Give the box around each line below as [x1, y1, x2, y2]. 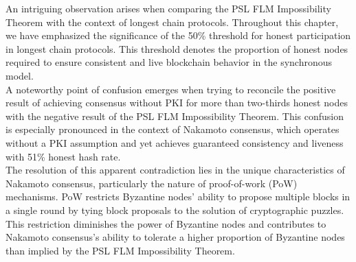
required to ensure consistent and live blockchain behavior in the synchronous [5, 55, 333, 69]
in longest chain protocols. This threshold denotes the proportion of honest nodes [5, 41, 348, 56]
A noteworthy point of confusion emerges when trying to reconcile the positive [5, 82, 336, 96]
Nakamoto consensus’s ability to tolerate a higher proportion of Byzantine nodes [5, 230, 345, 244]
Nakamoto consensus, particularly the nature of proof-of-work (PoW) [5, 176, 298, 190]
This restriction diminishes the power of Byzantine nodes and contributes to [5, 216, 326, 230]
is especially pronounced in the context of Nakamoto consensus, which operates [5, 122, 340, 136]
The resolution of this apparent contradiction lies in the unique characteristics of [5, 163, 345, 177]
